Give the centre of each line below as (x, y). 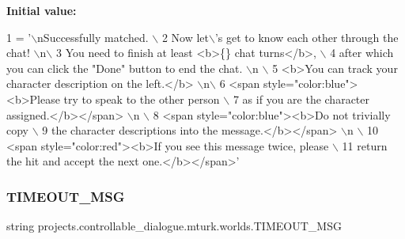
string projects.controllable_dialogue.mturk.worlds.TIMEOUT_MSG (174, 226)
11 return (365, 145)
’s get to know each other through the (307, 37)
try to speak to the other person (142, 99)
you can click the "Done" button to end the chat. (125, 68)
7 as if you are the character (301, 99)
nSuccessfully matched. (93, 37)
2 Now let (185, 37)
